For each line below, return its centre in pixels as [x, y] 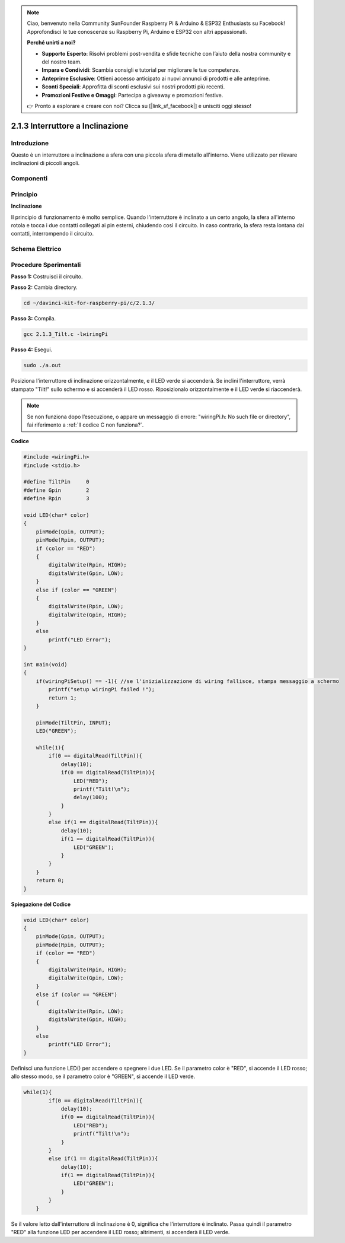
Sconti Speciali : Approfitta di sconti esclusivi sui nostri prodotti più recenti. [133, 87]
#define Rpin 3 [56, 499]
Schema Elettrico [36, 249]
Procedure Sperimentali [46, 265]
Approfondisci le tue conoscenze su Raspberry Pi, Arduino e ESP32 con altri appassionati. [137, 31]
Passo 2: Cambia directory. [44, 287]
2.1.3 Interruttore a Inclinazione [70, 125]
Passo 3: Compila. [33, 319]
